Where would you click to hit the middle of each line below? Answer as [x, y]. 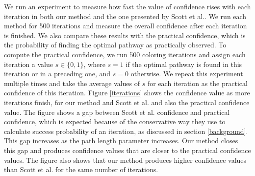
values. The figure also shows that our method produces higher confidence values [125, 160]
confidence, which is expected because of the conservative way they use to [115, 121]
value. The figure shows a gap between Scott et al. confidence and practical [117, 112]
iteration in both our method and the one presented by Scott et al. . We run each [125, 16]
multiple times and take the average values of [72, 83]
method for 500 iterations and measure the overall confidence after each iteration [126, 26]
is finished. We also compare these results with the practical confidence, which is [125, 35]
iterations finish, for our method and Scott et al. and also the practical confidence [127, 102]
